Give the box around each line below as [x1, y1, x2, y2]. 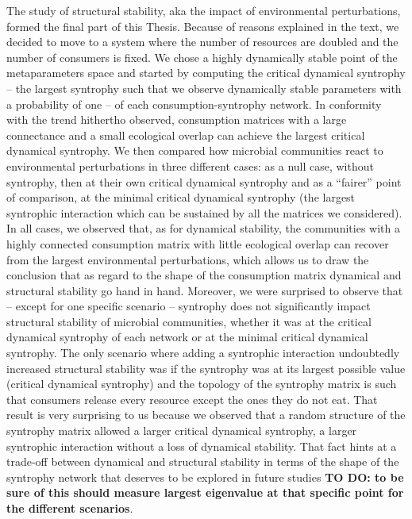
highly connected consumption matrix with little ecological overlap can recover [6, 235, 389, 252]
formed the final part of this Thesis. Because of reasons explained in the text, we [6, 17, 399, 34]
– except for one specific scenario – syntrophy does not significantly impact [6, 298, 371, 314]
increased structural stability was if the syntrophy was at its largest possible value [6, 359, 406, 376]
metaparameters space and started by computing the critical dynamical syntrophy [6, 64, 406, 81]
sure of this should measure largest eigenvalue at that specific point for [6, 484, 404, 501]
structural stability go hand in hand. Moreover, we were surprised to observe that [6, 282, 403, 298]
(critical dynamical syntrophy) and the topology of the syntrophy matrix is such [6, 375, 397, 392]
